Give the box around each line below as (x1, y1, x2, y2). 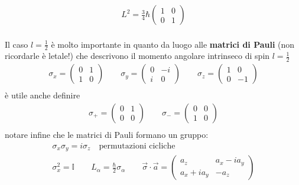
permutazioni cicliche (99, 141, 175, 150)
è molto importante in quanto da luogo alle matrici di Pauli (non (51, 38, 295, 50)
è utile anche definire (5, 89, 80, 101)
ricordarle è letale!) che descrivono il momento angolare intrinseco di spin (5, 49, 270, 62)
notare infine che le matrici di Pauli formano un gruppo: (5, 128, 209, 140)
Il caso (5, 38, 28, 50)
